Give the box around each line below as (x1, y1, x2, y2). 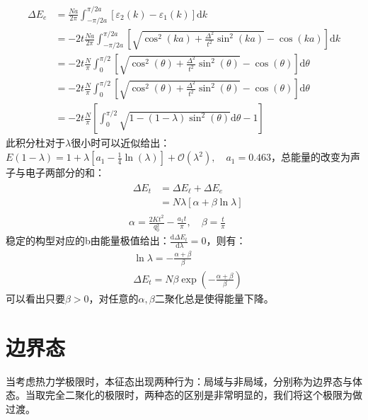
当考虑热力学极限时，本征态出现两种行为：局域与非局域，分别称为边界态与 (6, 373, 352, 388)
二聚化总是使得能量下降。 (154, 290, 274, 305)
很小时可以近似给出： (71, 135, 171, 150)
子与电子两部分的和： (6, 165, 105, 180)
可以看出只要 (6, 290, 65, 305)
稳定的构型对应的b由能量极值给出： (6, 233, 170, 248)
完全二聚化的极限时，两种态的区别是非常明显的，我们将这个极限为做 (45, 387, 362, 402)
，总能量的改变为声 (271, 149, 361, 164)
